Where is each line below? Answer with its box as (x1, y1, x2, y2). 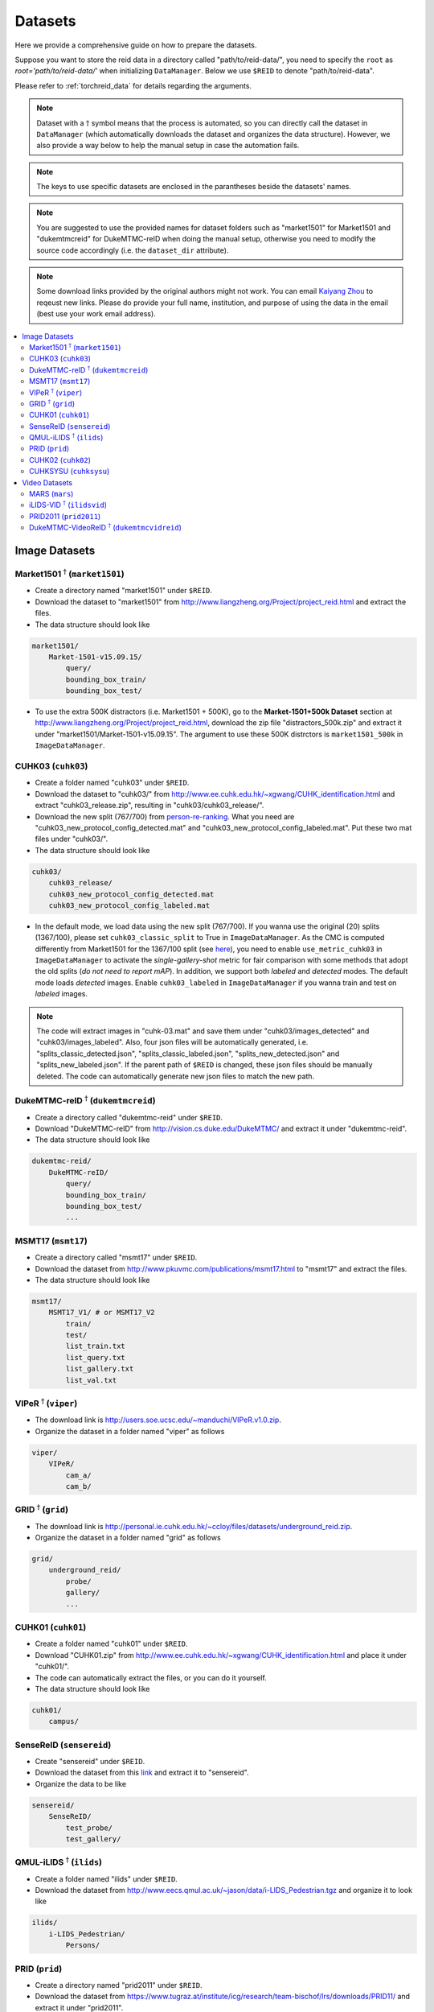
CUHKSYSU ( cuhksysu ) (29, 467, 110, 476)
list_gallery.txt (65, 1364, 134, 1374)
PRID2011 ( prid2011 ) (29, 511, 101, 521)
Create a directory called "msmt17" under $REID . (35, 1252, 198, 1263)
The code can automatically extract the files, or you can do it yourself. (35, 1672, 267, 1682)
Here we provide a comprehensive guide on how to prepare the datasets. (14, 40, 257, 50)
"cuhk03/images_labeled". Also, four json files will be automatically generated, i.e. (36, 1037, 309, 1047)
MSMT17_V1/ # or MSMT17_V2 (48, 1308, 156, 1317)
